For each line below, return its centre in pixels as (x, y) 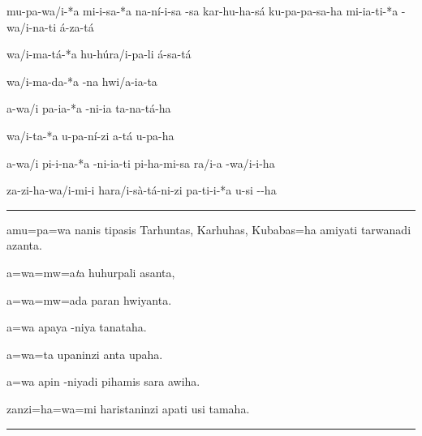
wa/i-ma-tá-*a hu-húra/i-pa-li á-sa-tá (99, 54)
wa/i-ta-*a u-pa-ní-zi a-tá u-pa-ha (90, 135)
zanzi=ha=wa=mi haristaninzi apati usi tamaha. (128, 408)
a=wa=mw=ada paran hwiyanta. (89, 299)
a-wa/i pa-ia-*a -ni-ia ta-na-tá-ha (89, 108)
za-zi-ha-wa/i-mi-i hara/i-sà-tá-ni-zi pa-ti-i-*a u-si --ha (142, 190)
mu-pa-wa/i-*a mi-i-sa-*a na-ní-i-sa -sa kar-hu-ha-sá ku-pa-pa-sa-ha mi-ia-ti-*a (202, 11)
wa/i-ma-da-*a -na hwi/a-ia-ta (82, 81)
